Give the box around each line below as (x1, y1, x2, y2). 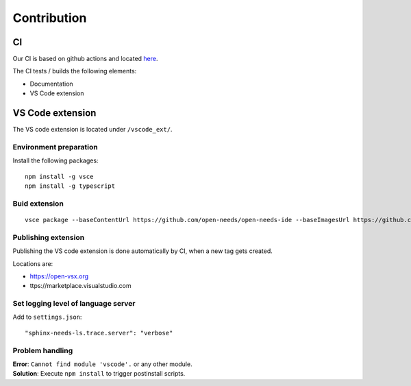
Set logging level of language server (12, 299, 136, 309)
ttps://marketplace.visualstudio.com (29, 282, 132, 290)
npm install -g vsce (25, 172, 94, 180)
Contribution (12, 10, 87, 25)
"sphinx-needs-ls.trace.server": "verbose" (25, 329, 173, 337)
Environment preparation (12, 142, 99, 152)
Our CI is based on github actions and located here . (12, 55, 158, 63)
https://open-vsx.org (29, 272, 89, 280)
